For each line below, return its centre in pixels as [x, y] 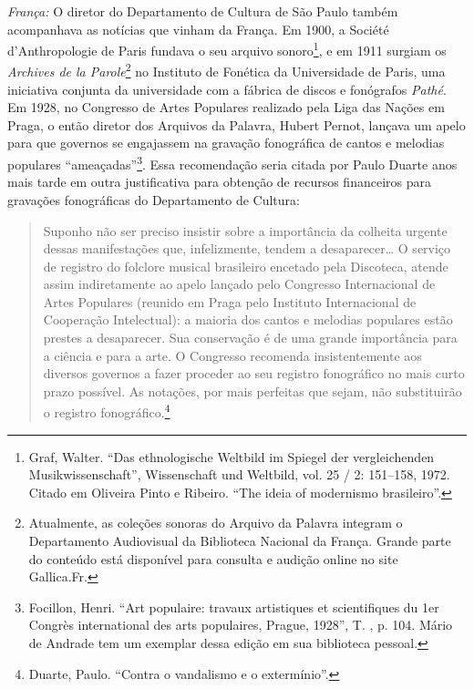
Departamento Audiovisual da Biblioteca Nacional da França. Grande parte [240, 541]
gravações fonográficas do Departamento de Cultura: [154, 199]
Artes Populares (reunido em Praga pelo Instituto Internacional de [230, 301]
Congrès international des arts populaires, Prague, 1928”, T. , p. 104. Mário [241, 625]
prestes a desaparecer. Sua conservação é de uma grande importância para [250, 338]
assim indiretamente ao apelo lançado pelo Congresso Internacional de [239, 284]
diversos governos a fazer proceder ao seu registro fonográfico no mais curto [254, 373]
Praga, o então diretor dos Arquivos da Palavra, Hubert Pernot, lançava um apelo [237, 124]
